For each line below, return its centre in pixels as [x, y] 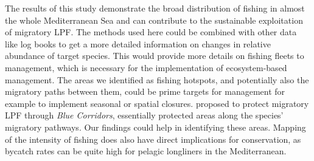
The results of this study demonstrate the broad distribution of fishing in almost [155, 8]
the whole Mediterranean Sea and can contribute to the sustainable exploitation [154, 20]
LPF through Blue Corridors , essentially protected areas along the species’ [144, 115]
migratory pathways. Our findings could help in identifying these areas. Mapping [155, 127]
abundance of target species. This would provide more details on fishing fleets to [155, 56]
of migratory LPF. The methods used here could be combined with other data [151, 32]
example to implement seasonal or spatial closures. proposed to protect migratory [157, 103]
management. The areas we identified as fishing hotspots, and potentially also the [157, 79]
